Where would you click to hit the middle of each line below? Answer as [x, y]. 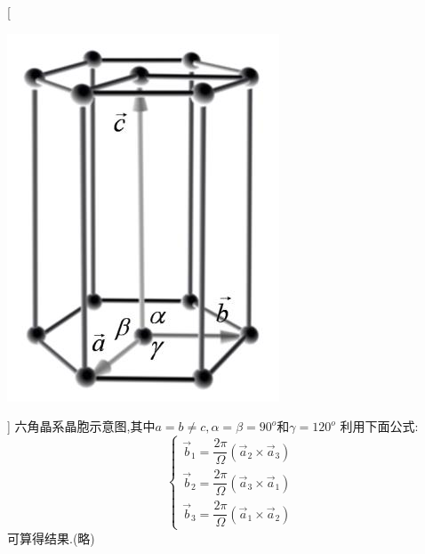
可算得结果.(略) [51, 538]
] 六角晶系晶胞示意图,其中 [81, 426]
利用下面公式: [379, 426]
